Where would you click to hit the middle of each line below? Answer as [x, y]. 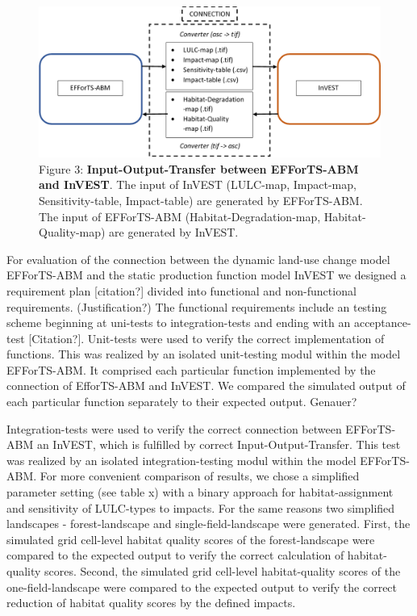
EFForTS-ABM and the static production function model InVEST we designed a [206, 275]
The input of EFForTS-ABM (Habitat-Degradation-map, [180, 216]
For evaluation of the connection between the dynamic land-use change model [198, 259]
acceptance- [382, 323]
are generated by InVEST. [174, 232]
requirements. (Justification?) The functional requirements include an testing [197, 306]
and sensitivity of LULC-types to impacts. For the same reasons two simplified [201, 507]
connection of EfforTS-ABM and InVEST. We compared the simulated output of [206, 386]
